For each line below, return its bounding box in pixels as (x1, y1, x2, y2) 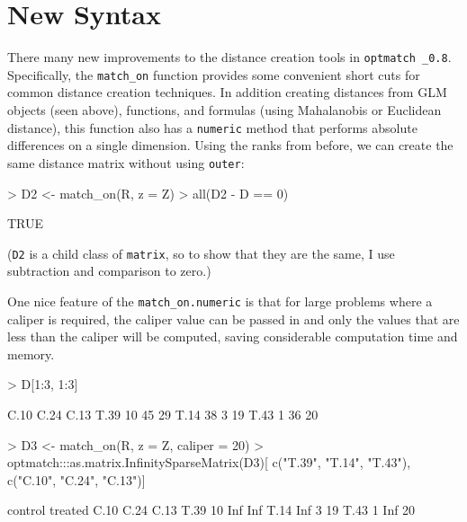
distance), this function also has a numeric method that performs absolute (7, 118, 418, 137)
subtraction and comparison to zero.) (7, 261, 211, 280)
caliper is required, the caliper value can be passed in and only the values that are (7, 309, 460, 328)
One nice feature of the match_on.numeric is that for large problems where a (7, 291, 433, 310)
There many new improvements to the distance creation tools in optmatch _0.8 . (7, 48, 452, 66)
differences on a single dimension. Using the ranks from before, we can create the (7, 136, 454, 155)
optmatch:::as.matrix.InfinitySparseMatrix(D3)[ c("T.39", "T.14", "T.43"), (7, 453, 411, 472)
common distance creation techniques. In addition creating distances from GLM (7, 83, 447, 102)
